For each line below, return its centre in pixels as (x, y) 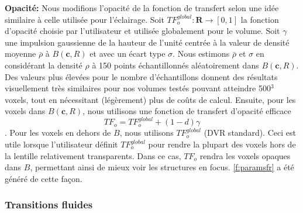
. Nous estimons (201, 54)
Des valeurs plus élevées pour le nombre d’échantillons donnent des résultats (141, 76)
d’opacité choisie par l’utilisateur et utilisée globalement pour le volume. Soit (142, 31)
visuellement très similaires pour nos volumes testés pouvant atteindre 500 (138, 88)
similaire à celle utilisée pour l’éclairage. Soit (85, 19)
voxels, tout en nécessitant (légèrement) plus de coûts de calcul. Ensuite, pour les (150, 99)
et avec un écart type (128, 54)
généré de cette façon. (44, 178)
